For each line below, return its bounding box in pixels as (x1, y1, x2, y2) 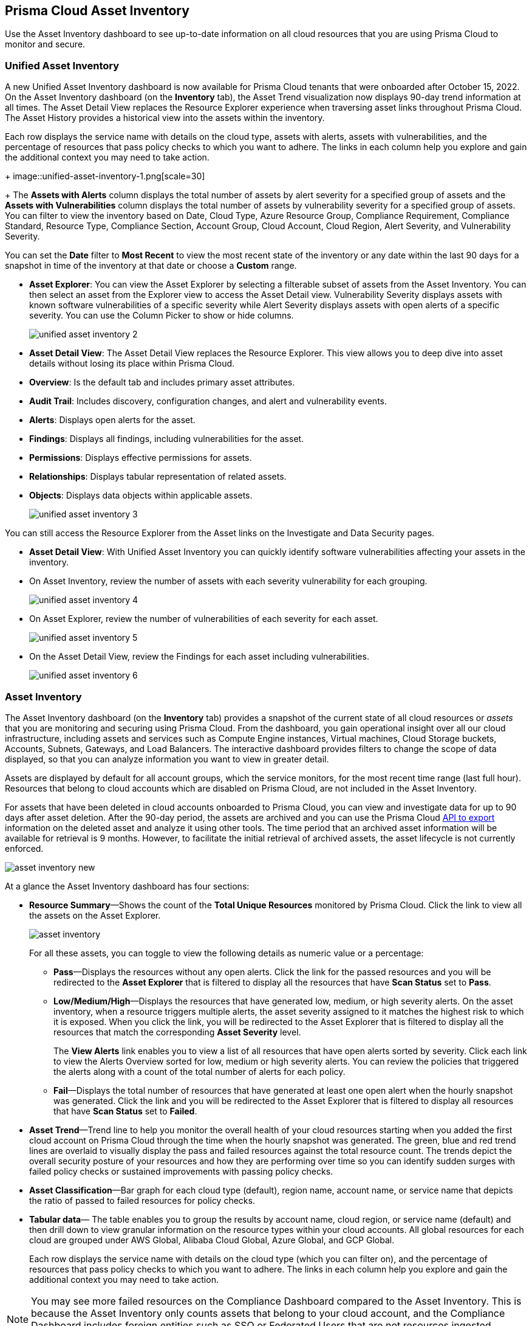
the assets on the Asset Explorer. (29, 910, 161, 920)
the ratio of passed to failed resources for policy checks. (29, 1195, 255, 1206)
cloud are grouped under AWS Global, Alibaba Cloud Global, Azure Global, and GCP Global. (29, 1234, 395, 1245)
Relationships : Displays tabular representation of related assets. (29, 471, 287, 482)
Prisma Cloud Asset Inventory (5, 3, 189, 18)
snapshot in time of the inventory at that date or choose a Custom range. (5, 260, 297, 271)
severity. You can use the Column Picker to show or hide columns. (29, 310, 294, 321)
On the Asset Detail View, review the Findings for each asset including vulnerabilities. (29, 651, 369, 662)
